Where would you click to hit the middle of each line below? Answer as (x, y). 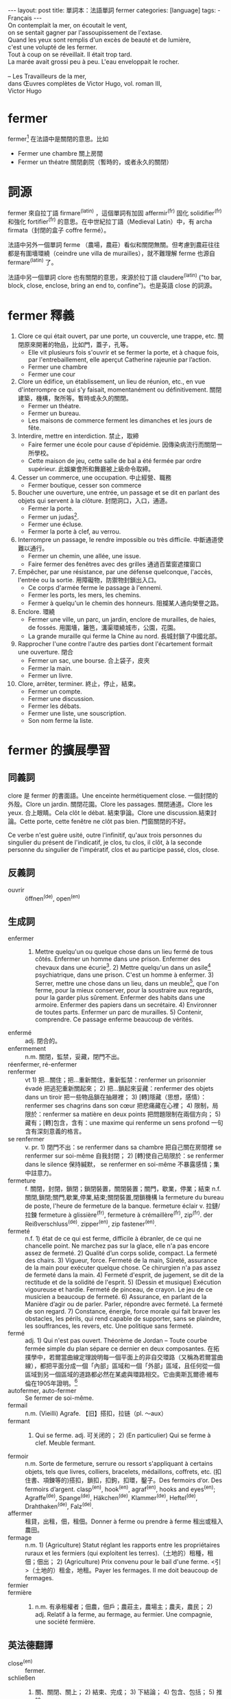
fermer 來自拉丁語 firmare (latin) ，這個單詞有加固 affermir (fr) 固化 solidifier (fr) (115, 212)
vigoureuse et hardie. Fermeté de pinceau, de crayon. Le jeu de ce (119, 1289)
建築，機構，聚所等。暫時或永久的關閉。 (75, 399)
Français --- (25, 18)
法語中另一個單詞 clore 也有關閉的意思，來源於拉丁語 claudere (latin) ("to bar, (115, 276)
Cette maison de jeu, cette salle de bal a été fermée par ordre (114, 461)
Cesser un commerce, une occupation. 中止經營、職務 (95, 477)
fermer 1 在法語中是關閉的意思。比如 (58, 138)
